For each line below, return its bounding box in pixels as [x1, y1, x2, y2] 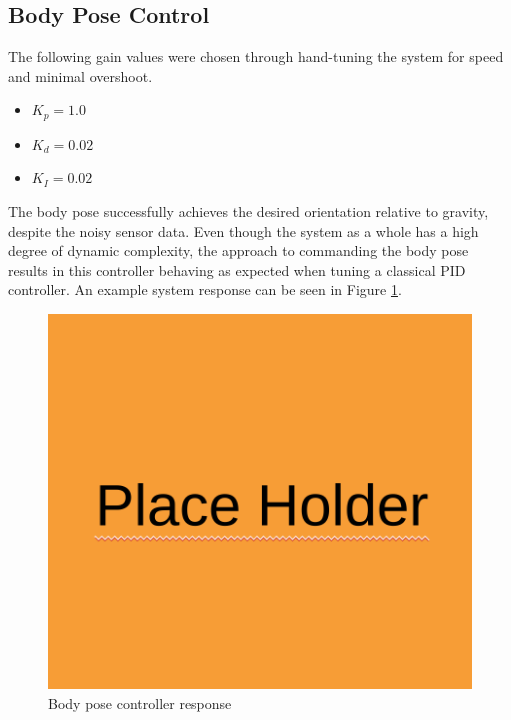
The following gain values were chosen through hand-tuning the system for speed [8, 46, 504, 67]
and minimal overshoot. [8, 65, 153, 86]
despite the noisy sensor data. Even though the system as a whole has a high [8, 220, 479, 241]
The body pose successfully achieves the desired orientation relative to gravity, [8, 201, 489, 222]
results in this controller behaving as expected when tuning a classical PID [8, 259, 466, 280]
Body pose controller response [48, 692, 232, 713]
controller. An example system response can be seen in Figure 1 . [8, 279, 402, 300]
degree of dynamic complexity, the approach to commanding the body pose [8, 240, 469, 261]
